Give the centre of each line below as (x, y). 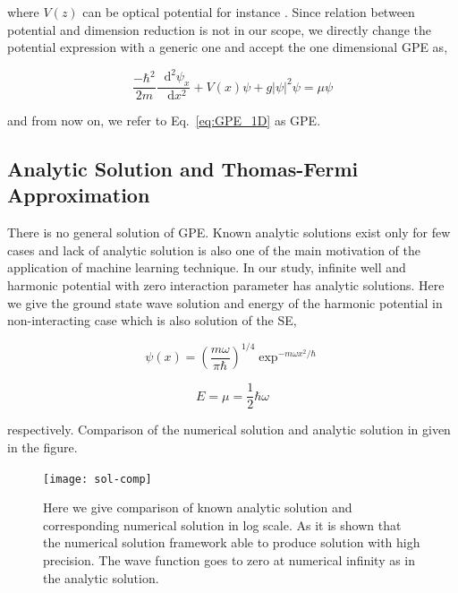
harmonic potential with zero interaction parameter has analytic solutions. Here (226, 285)
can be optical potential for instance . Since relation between (249, 12)
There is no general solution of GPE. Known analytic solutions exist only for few (229, 232)
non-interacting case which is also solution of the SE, (152, 320)
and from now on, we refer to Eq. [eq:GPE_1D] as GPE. (164, 120)
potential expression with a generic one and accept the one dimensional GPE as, (228, 47)
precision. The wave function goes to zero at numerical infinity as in (229, 560)
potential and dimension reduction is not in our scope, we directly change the (220, 29)
